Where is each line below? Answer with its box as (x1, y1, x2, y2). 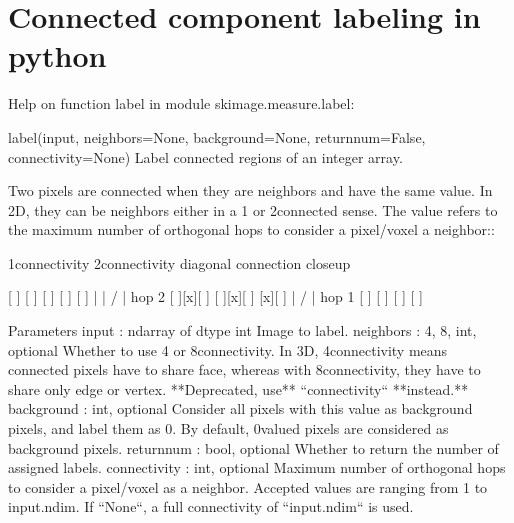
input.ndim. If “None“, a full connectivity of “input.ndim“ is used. (8, 496, 414, 517)
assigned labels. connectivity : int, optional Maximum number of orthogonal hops (8, 457, 506, 478)
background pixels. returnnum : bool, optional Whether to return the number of (8, 437, 499, 458)
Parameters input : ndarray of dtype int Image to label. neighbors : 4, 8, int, (8, 320, 477, 341)
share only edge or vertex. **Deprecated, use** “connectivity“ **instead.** (8, 378, 469, 399)
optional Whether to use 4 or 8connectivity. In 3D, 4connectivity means (8, 339, 448, 360)
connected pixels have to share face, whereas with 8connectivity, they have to (8, 359, 481, 380)
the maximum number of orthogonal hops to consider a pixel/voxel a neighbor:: (8, 219, 495, 240)
